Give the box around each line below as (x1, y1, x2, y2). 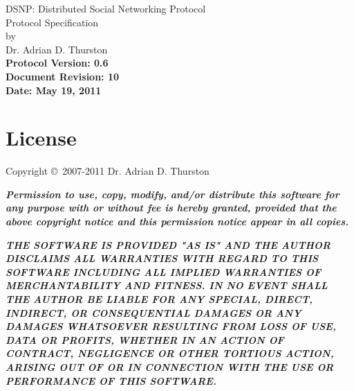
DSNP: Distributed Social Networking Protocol (6, 1, 206, 15)
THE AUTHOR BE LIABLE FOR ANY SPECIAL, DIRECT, (6, 292, 313, 306)
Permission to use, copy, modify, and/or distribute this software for (6, 186, 339, 201)
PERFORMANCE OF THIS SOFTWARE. (6, 373, 216, 388)
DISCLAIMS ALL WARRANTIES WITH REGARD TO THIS (6, 251, 319, 266)
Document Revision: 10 (6, 69, 120, 83)
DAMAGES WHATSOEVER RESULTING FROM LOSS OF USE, (6, 319, 336, 333)
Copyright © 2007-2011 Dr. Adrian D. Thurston (6, 164, 209, 178)
